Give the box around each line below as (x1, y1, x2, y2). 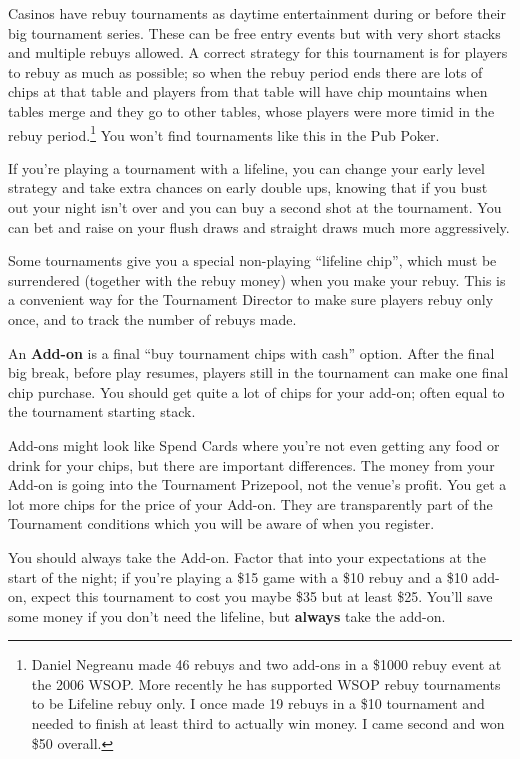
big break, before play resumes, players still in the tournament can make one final (8, 362, 509, 383)
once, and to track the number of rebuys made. (8, 308, 297, 329)
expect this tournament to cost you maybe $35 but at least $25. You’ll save (31, 586, 493, 607)
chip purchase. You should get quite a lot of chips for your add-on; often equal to (8, 381, 505, 402)
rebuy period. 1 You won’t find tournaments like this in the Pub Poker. (8, 121, 440, 145)
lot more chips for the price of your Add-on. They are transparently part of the (8, 493, 493, 514)
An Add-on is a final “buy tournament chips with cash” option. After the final (8, 342, 495, 363)
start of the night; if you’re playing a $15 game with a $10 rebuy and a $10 (8, 566, 468, 587)
